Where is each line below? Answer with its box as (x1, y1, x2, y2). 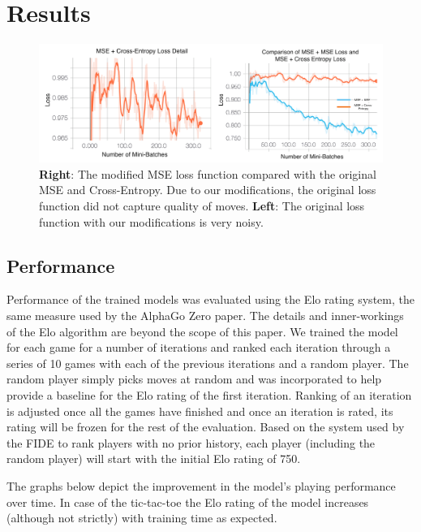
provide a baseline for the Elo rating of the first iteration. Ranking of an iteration (6, 387, 412, 404)
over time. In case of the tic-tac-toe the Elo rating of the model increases (6, 493, 369, 510)
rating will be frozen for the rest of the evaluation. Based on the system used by (6, 418, 405, 435)
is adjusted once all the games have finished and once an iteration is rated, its (6, 402, 393, 419)
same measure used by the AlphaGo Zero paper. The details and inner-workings (6, 307, 404, 324)
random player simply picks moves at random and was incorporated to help (6, 370, 382, 387)
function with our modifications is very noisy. (39, 213, 264, 230)
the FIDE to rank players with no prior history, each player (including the (6, 434, 376, 451)
